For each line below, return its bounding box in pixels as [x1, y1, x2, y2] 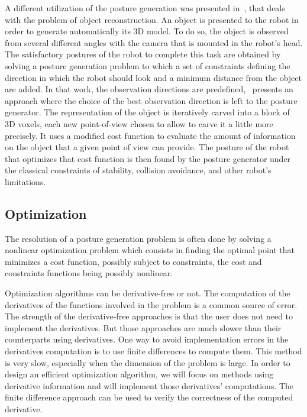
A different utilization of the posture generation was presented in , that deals [5, 2, 285, 14]
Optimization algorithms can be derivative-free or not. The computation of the [5, 287, 290, 299]
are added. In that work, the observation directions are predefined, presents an [5, 83, 293, 95]
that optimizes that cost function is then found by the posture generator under [5, 152, 291, 164]
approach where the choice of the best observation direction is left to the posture [5, 94, 298, 106]
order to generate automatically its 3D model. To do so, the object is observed [5, 25, 289, 37]
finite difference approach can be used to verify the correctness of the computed [5, 391, 293, 403]
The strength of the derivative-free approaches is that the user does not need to [5, 310, 293, 322]
